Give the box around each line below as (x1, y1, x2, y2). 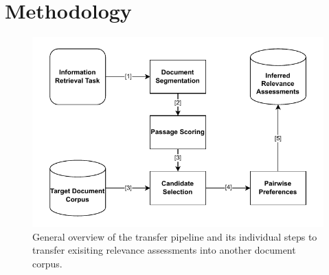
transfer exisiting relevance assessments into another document (32, 243, 296, 257)
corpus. (32, 256, 63, 271)
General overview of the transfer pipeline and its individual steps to (32, 229, 317, 243)
